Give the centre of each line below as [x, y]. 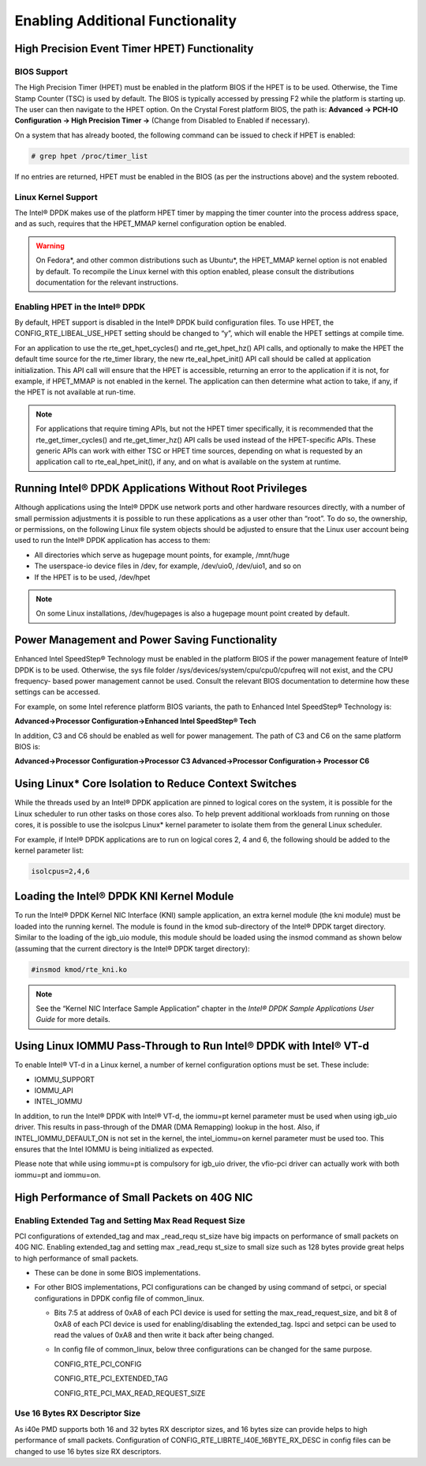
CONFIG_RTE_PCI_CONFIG [98, 1364]
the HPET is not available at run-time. [75, 392]
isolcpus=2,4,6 [60, 871]
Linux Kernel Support [56, 197]
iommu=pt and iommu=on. [58, 1174]
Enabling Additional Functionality [125, 21]
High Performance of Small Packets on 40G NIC [134, 1197]
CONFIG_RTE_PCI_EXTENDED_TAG [111, 1378]
